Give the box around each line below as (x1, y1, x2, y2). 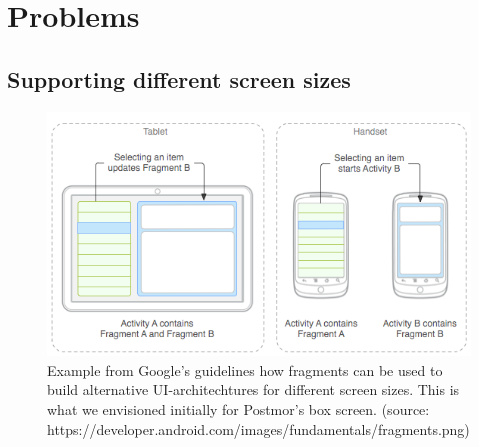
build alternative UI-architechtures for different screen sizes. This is (47, 379, 460, 400)
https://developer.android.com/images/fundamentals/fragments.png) (47, 418, 470, 439)
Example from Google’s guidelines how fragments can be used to (47, 359, 443, 380)
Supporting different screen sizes (7, 63, 351, 94)
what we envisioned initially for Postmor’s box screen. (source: (47, 398, 430, 419)
